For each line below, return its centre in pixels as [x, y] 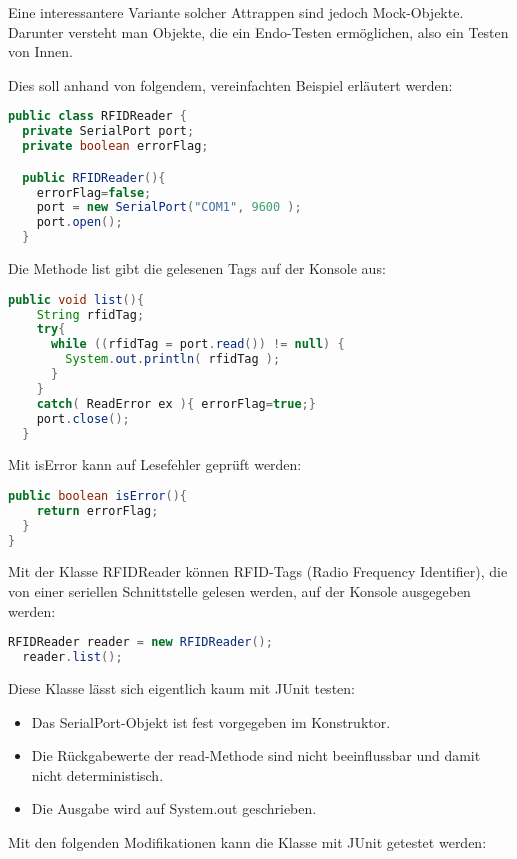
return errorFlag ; [97, 510]
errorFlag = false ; [94, 192]
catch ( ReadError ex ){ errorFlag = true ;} [176, 403]
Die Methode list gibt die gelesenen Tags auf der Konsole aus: [197, 268]
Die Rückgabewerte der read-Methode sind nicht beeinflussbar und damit [256, 755]
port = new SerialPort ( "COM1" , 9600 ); [169, 207]
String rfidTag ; [90, 314]
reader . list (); [72, 657]
